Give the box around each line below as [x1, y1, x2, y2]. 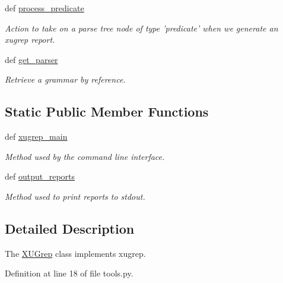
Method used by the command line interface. [5, 150, 165, 162]
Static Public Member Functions [5, 102, 209, 121]
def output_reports [5, 170, 75, 183]
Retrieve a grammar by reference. [5, 73, 126, 86]
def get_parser [5, 53, 58, 65]
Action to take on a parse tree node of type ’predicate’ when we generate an [5, 21, 278, 34]
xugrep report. [5, 33, 55, 46]
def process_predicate [5, 2, 84, 14]
